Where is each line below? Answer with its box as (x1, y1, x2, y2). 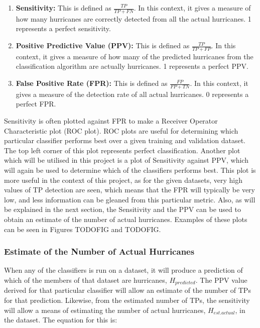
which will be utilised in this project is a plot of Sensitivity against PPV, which (4, 155, 248, 165)
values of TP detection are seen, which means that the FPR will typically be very (4, 184, 255, 195)
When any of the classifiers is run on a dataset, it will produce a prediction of (4, 265, 243, 275)
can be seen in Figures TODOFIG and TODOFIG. (4, 224, 161, 234)
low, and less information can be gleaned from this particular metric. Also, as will (4, 194, 255, 204)
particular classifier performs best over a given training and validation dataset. (4, 135, 245, 146)
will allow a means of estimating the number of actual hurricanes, (4, 304, 206, 315)
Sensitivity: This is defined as (16, 3, 111, 13)
